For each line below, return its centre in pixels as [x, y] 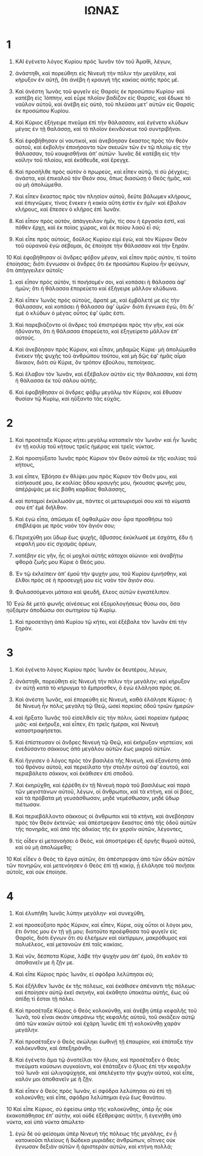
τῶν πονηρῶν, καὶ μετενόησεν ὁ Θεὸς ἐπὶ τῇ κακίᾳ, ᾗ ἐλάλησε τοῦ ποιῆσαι [101, 865]
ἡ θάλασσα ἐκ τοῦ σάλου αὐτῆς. [56, 380]
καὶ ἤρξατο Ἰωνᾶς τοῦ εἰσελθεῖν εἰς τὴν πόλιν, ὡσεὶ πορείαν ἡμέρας [102, 717]
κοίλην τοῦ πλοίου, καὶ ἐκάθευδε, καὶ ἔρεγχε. [72, 160]
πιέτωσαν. [28, 804]
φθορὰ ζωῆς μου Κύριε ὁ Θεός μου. [60, 562]
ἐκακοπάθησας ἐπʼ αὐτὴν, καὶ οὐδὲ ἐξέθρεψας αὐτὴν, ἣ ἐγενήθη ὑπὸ [94, 1115]
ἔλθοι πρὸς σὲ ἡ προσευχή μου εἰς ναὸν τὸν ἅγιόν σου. [85, 580]
